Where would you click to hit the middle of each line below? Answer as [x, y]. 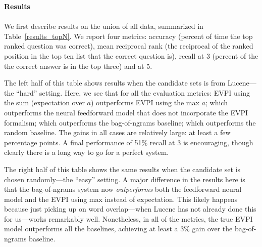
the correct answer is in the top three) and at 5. [78, 66]
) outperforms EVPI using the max [145, 102]
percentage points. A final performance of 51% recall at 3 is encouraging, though [129, 142]
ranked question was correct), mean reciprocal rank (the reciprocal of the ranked [129, 46]
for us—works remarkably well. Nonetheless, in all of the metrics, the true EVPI [128, 218]
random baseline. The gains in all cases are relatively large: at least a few [117, 132]
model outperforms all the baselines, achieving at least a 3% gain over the [118, 229]
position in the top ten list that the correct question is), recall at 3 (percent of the [131, 55]
